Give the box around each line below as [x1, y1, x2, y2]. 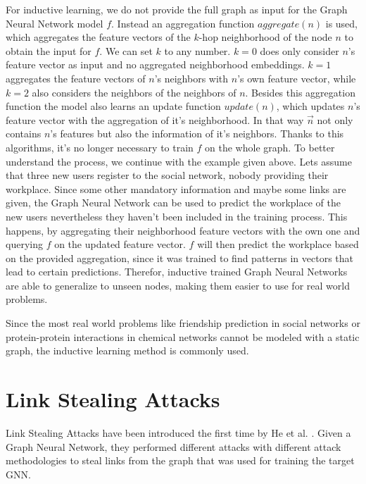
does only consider [260, 43, 339, 58]
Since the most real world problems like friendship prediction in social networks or [6, 316, 360, 330]
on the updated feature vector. [54, 237, 186, 252]
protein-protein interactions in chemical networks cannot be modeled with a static [6, 329, 360, 344]
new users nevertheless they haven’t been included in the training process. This [6, 209, 348, 223]
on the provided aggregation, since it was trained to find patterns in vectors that [6, 250, 354, 265]
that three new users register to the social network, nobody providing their [6, 168, 329, 182]
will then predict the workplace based [197, 237, 359, 252]
